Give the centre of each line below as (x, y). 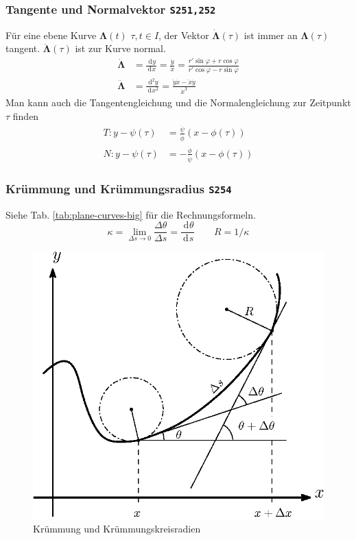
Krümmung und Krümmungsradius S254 (119, 188)
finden (26, 115)
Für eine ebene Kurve (51, 35)
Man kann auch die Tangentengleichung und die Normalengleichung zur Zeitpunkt (178, 102)
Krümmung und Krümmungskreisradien (117, 528)
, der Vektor (184, 35)
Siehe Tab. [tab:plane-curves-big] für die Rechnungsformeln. (131, 214)
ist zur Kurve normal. (120, 48)
